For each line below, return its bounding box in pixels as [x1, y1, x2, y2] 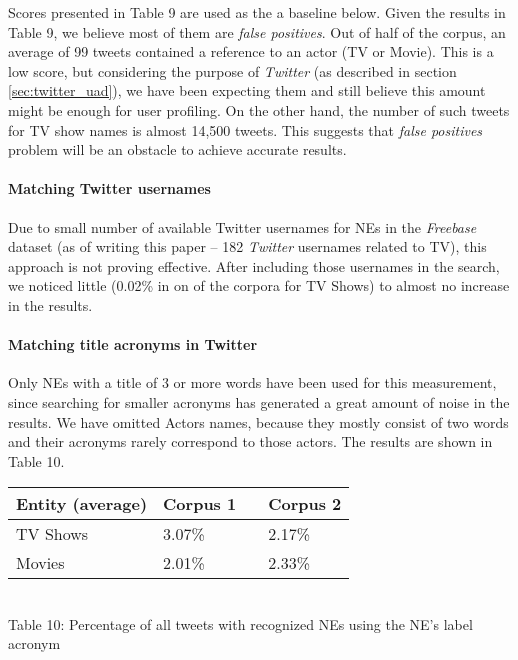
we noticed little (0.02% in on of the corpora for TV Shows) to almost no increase [8, 275, 510, 296]
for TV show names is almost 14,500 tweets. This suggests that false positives [8, 119, 483, 140]
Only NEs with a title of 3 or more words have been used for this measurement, [8, 372, 497, 393]
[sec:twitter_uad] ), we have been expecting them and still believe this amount [8, 80, 486, 101]
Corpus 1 [163, 492, 237, 516]
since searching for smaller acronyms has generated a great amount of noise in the [8, 391, 510, 412]
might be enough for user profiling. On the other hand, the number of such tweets [8, 99, 510, 120]
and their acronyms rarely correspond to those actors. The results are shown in [8, 431, 493, 452]
